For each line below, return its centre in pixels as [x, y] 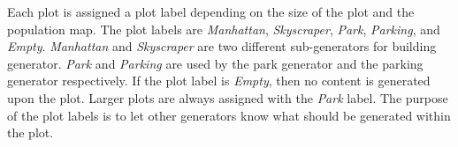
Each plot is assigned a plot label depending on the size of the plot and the [211, 11]
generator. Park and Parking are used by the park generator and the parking [215, 63]
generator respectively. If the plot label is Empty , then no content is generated [219, 81]
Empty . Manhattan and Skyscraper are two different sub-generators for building [222, 46]
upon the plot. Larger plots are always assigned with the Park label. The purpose [228, 97]
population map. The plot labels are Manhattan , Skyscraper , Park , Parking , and [224, 29]
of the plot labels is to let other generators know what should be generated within [229, 115]
